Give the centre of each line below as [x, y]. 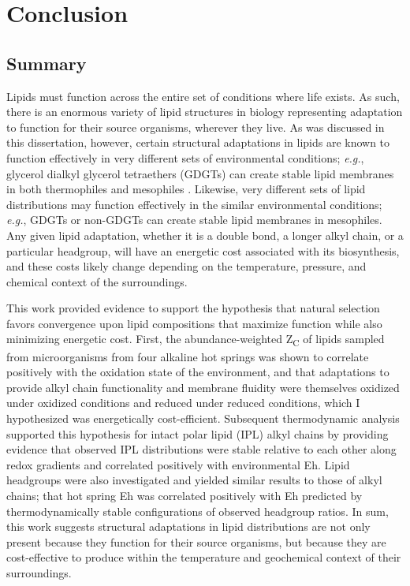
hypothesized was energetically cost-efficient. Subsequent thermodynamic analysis [203, 418]
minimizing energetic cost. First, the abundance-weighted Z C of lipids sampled [196, 340]
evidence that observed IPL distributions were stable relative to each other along [201, 449]
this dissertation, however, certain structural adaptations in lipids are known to [198, 142]
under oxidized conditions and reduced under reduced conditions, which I [183, 403]
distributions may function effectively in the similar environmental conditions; [194, 204]
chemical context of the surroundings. [97, 281]
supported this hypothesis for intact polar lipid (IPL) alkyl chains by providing [198, 433]
